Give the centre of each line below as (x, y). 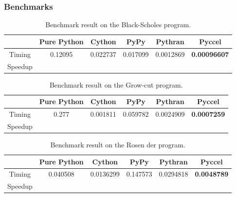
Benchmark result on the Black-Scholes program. (118, 25)
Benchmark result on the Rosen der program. (118, 144)
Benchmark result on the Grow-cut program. (116, 84)
